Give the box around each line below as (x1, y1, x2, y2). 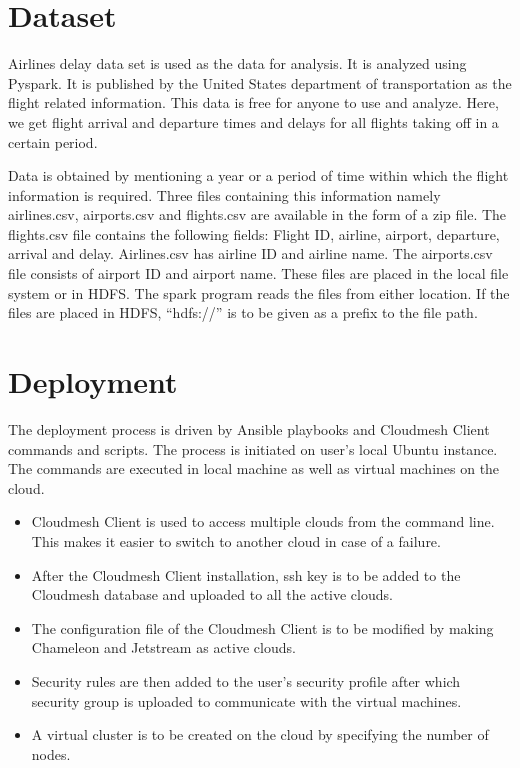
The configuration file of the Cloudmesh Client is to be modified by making (31, 617, 494, 638)
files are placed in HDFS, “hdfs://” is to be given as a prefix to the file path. (8, 302, 478, 323)
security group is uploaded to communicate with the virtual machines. (31, 690, 462, 711)
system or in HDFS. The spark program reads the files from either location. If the (8, 282, 510, 303)
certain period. (8, 131, 98, 152)
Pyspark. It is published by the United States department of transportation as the (8, 72, 512, 93)
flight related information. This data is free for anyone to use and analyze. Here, (8, 92, 499, 113)
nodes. (31, 743, 71, 764)
